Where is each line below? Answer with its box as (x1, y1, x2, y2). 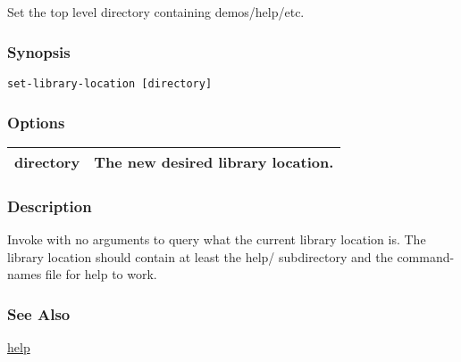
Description (7, 195, 92, 217)
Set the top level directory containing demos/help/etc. (7, 3, 305, 21)
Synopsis (7, 40, 71, 62)
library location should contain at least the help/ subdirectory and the (7, 247, 393, 266)
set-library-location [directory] (7, 78, 213, 91)
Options (7, 111, 65, 133)
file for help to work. (45, 265, 157, 284)
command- (397, 247, 455, 266)
